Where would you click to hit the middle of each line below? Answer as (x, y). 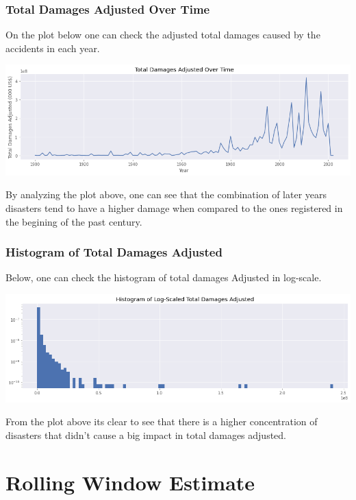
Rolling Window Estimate (130, 482)
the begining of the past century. (74, 221)
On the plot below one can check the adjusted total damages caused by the (163, 35)
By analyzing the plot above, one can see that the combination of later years (166, 194)
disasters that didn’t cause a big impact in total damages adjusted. (146, 435)
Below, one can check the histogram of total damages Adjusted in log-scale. (164, 277)
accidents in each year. (53, 48)
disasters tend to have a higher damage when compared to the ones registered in (174, 207)
